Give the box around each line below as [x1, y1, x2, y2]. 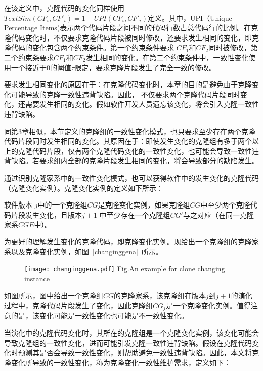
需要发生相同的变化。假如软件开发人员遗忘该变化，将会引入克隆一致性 [25, 99, 259, 109]
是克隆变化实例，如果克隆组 [98, 199, 190, 210]
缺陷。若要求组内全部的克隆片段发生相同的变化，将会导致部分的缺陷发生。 [11, 155, 259, 166]
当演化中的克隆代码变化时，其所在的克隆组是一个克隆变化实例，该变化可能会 [4, 327, 259, 338]
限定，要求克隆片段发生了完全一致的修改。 [74, 62, 216, 72]
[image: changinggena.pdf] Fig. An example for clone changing [24, 263, 225, 274]
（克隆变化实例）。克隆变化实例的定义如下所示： [4, 182, 163, 193]
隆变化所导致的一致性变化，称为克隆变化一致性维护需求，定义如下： [4, 357, 231, 367]
